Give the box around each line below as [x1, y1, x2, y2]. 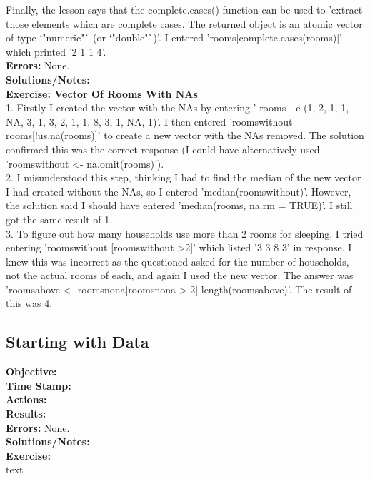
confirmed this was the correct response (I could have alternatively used [6, 141, 320, 156]
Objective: [6, 364, 57, 379]
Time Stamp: [6, 378, 71, 393]
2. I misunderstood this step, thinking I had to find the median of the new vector [6, 170, 361, 185]
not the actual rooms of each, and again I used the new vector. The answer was [6, 268, 354, 283]
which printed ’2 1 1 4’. [6, 44, 106, 59]
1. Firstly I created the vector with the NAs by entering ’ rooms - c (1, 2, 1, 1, [6, 100, 349, 115]
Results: [6, 406, 46, 421]
